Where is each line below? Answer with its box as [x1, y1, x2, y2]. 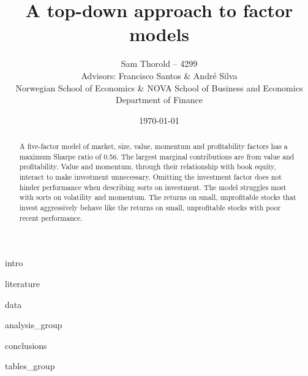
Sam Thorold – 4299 [121, 57, 198, 70]
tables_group [5, 359, 55, 372]
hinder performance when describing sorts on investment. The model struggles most [19, 182, 287, 192]
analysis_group [5, 318, 62, 331]
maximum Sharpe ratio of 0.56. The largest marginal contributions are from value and [19, 151, 295, 161]
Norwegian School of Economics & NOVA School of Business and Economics [15, 81, 303, 94]
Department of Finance [116, 93, 203, 106]
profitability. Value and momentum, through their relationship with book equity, [19, 161, 276, 172]
